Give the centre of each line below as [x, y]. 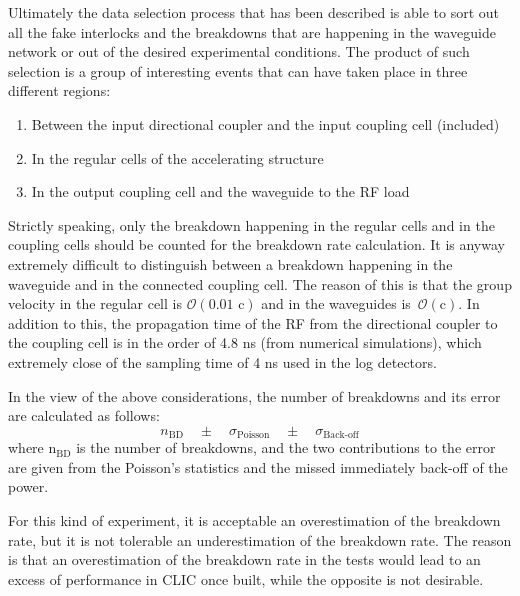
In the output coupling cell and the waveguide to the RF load [220, 191]
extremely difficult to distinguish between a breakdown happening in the [230, 263]
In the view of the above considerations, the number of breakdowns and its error [254, 395]
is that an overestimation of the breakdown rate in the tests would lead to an [244, 559]
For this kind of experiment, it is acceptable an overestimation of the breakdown [254, 519]
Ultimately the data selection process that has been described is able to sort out [254, 12]
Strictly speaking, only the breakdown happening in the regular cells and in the [251, 224]
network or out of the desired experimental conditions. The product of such [239, 51]
